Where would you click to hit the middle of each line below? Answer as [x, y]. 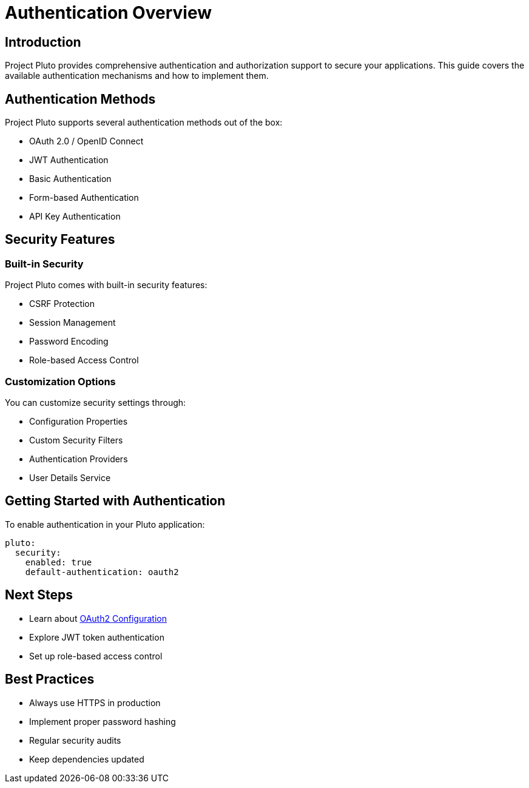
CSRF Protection [62, 304]
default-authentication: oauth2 [102, 572]
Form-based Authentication [84, 198]
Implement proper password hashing [103, 721]
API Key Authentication [75, 217]
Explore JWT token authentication [97, 637]
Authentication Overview [108, 13]
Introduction [43, 42]
